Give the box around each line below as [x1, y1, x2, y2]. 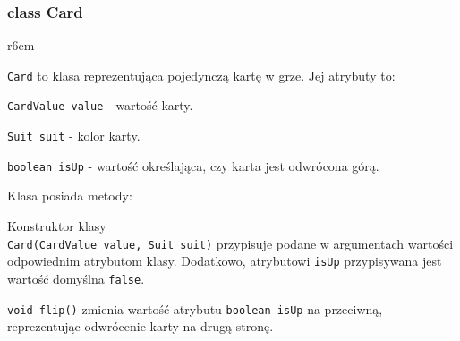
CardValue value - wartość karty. [7, 96, 193, 115]
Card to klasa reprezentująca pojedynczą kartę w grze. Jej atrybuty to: [7, 65, 396, 84]
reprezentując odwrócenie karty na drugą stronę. [7, 317, 274, 336]
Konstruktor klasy [7, 217, 106, 235]
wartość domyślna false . [7, 269, 145, 287]
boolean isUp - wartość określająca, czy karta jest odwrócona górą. [7, 156, 379, 175]
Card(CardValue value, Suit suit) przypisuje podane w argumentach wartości [7, 234, 454, 252]
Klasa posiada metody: [7, 186, 132, 205]
